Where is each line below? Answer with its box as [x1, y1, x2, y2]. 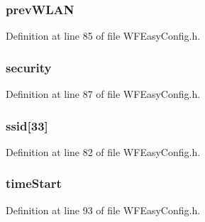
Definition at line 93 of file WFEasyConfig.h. [6, 202, 201, 217]
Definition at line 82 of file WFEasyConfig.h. [6, 144, 201, 159]
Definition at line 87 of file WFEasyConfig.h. [6, 87, 201, 101]
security [6, 58, 52, 76]
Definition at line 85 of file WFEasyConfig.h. [6, 28, 201, 43]
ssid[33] [6, 116, 48, 134]
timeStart [6, 174, 62, 192]
